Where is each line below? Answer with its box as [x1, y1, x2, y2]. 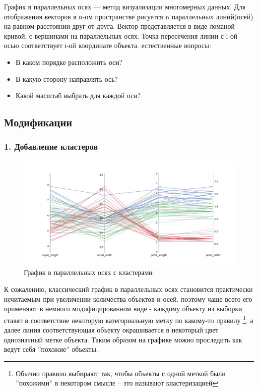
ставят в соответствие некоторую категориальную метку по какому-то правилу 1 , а [4, 313, 254, 325]
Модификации [4, 114, 72, 130]
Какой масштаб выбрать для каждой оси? [15, 90, 141, 101]
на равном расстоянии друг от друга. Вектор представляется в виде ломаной [4, 21, 235, 31]
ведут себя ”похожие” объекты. [4, 344, 98, 354]
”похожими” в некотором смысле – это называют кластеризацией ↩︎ [15, 378, 218, 388]
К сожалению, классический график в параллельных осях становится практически [4, 283, 253, 294]
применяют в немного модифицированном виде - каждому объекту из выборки [4, 303, 242, 314]
